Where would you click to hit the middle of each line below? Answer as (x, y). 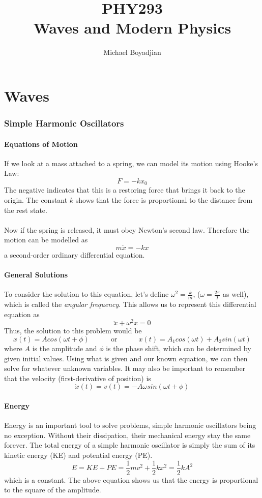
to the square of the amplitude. (53, 490)
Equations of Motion (41, 144)
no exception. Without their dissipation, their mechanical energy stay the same (127, 435)
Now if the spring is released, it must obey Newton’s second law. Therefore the (127, 229)
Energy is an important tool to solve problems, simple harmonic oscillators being (130, 425)
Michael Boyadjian (132, 52)
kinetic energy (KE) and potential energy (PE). (78, 455)
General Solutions (36, 275)
